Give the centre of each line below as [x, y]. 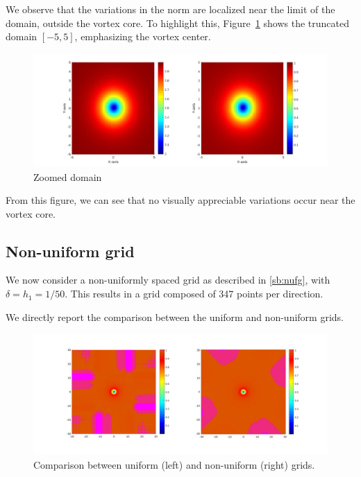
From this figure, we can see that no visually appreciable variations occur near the [180, 200]
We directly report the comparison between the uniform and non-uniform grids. [175, 316]
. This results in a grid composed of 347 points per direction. [194, 294]
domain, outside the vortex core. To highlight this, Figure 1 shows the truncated [177, 23]
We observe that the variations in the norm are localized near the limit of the [170, 9]
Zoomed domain [68, 176]
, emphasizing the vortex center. [143, 36]
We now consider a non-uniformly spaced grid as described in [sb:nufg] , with [168, 280]
